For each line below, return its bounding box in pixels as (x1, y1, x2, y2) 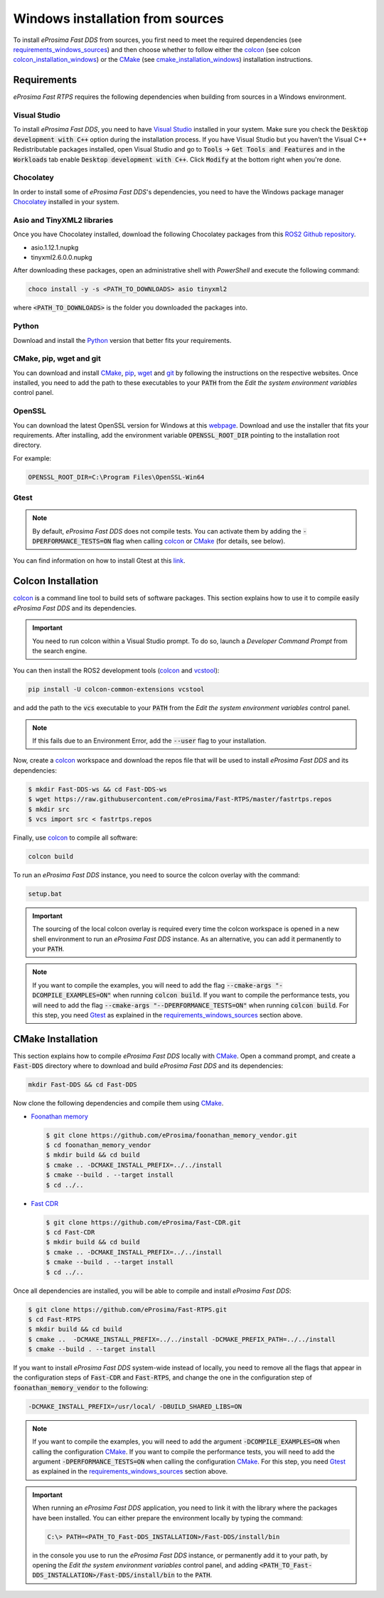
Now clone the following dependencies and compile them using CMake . (13, 1099, 224, 1108)
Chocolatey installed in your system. (13, 198, 120, 206)
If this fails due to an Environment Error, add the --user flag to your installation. (32, 736, 267, 745)
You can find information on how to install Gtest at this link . (13, 556, 186, 565)
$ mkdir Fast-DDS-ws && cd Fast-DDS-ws (28, 785, 167, 793)
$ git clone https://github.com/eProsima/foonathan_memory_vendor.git (46, 1131, 298, 1139)
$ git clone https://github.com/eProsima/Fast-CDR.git (46, 1218, 241, 1227)
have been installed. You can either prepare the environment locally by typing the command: (32, 1513, 304, 1522)
